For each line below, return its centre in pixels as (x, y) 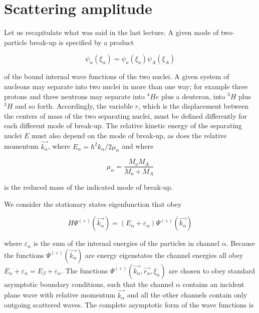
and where (138, 146)
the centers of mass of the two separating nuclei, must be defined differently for (126, 115)
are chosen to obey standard (212, 270)
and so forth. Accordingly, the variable (74, 106)
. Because (241, 243)
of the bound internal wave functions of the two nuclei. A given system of (117, 76)
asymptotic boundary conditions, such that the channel (89, 284)
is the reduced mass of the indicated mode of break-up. (89, 187)
